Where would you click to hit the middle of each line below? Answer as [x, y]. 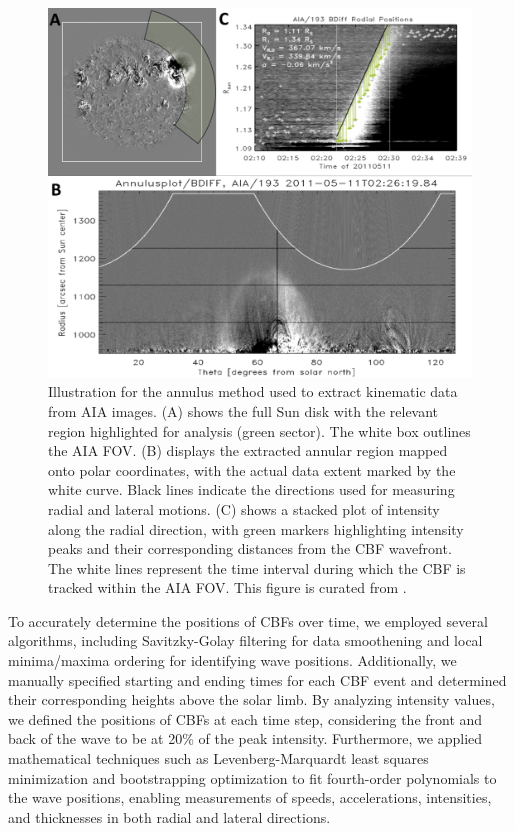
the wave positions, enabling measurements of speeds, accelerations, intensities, [250, 797]
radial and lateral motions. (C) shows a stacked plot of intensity [244, 508]
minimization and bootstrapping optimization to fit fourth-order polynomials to [252, 777]
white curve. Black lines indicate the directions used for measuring [251, 489]
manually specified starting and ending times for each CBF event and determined [257, 679]
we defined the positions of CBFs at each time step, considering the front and [245, 718]
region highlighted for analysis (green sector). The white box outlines [259, 430]
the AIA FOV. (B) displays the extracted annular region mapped [248, 450]
